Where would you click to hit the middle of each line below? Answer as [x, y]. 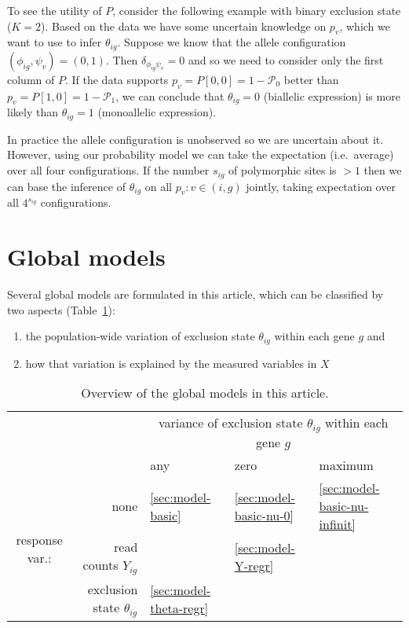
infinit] [337, 524]
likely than [33, 112]
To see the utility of [55, 10]
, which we [365, 26]
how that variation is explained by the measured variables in [171, 363]
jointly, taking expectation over [321, 186]
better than [311, 79]
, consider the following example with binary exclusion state [257, 10]
